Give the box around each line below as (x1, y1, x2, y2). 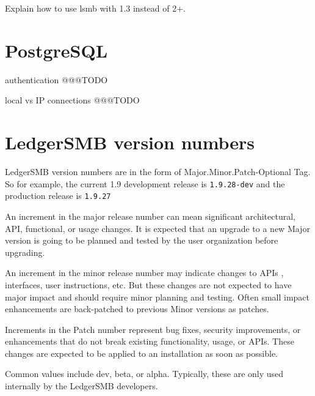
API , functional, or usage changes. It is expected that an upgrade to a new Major (5, 222, 310, 234)
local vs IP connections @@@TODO (5, 94, 140, 106)
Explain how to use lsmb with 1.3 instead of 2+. (5, 2, 186, 14)
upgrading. (5, 245, 45, 258)
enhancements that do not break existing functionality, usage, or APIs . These (5, 335, 294, 348)
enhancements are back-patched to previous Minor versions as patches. (5, 302, 269, 315)
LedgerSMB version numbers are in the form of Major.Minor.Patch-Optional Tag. (5, 165, 311, 178)
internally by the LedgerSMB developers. (5, 379, 158, 392)
